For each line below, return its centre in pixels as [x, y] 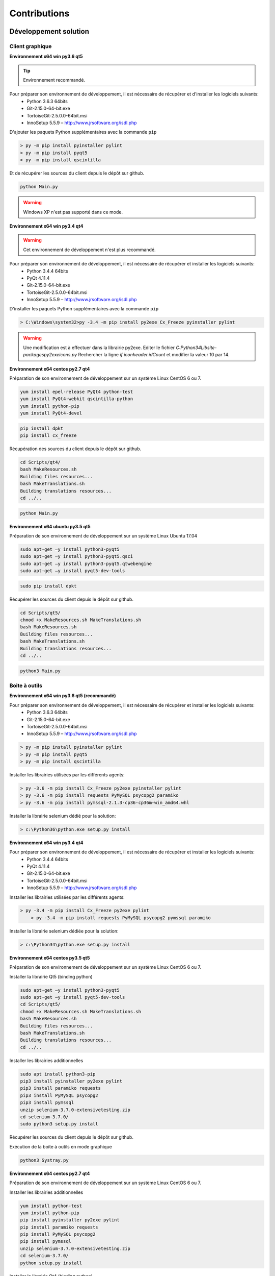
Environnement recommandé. [54, 80]
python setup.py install [51, 1263]
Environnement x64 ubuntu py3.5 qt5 [50, 526]
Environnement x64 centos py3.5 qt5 [50, 958]
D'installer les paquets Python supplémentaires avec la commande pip [84, 309]
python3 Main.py [40, 671]
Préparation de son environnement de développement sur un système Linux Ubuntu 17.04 [103, 535]
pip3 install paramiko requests [61, 1088]
